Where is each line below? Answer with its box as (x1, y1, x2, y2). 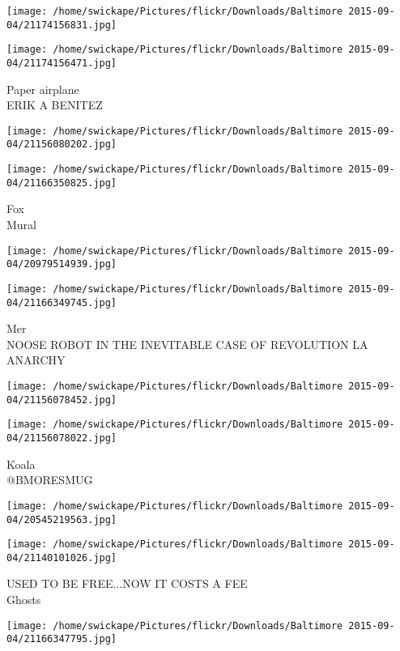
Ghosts (6, 591, 41, 608)
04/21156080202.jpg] (6, 138, 117, 151)
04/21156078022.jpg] (6, 432, 117, 444)
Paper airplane (6, 80, 79, 97)
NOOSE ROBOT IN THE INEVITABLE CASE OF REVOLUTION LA (6, 335, 368, 352)
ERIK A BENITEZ (6, 96, 103, 113)
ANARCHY (6, 351, 66, 368)
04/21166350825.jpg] (6, 177, 117, 189)
